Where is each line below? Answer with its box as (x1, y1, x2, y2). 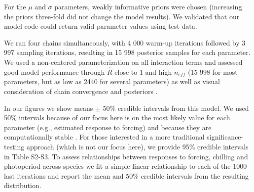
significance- (207, 132, 244, 142)
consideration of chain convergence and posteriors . (4, 86, 158, 96)
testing (4, 141, 25, 151)
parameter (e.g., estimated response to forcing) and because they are (4, 122, 212, 132)
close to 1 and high (114, 66, 172, 77)
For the (4, 1, 26, 11)
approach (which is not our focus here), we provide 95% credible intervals (26, 141, 249, 151)
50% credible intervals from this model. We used (103, 102, 249, 113)
